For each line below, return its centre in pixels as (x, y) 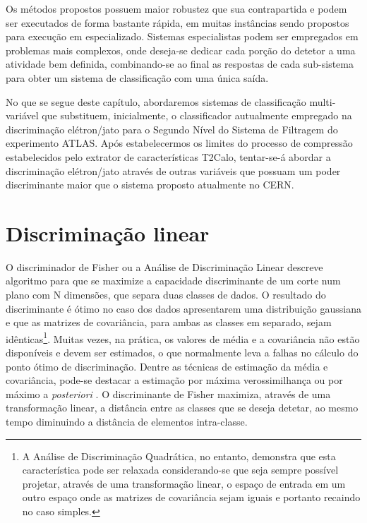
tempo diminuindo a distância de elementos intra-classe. (127, 422)
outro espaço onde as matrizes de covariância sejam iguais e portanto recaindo (191, 497)
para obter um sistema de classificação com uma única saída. (137, 77)
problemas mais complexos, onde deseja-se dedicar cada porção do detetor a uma (181, 50)
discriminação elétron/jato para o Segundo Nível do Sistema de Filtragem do (172, 129)
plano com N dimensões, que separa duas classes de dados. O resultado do (166, 295)
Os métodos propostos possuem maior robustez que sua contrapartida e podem (176, 8)
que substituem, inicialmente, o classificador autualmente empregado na (197, 115)
